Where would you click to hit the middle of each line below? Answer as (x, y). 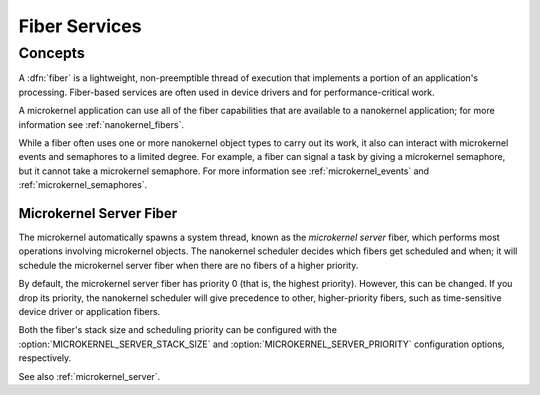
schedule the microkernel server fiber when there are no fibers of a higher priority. (188, 265)
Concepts (51, 53)
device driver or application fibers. (89, 311)
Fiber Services (80, 26)
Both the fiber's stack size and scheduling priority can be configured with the (177, 330)
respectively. (45, 358)
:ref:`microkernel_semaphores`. (83, 185)
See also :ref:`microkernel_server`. (89, 376)
